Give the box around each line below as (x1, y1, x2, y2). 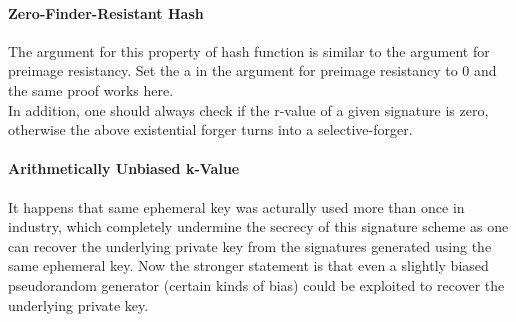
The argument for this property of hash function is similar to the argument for (8, 40, 490, 61)
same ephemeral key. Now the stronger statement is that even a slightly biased (8, 255, 489, 276)
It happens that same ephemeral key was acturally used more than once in (8, 196, 465, 217)
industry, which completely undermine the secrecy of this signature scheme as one (8, 216, 509, 237)
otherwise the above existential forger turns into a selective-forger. (8, 119, 413, 140)
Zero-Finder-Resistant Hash (8, 2, 204, 23)
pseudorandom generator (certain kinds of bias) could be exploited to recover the (8, 274, 505, 295)
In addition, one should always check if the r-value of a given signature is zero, (8, 99, 489, 120)
